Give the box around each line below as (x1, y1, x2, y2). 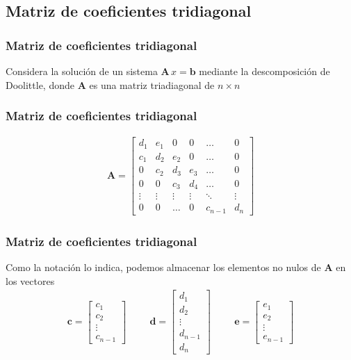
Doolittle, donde (6, 77, 74, 92)
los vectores (6, 273, 55, 288)
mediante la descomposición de (199, 64, 330, 78)
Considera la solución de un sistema (6, 64, 158, 78)
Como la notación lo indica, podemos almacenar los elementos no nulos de (6, 260, 321, 275)
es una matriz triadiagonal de (89, 77, 215, 92)
